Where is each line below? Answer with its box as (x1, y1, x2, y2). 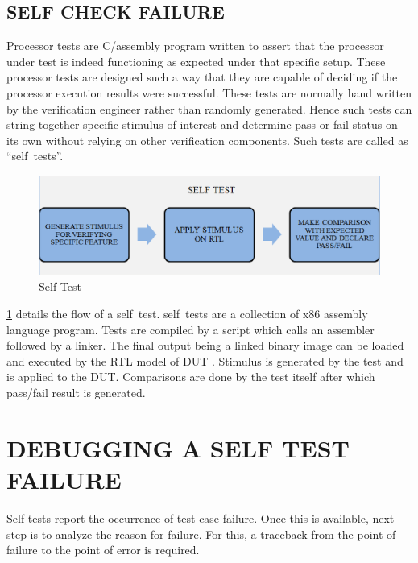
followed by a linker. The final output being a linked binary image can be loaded (6, 337, 404, 354)
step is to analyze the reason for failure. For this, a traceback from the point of (6, 525, 396, 542)
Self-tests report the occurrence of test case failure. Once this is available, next (6, 509, 395, 526)
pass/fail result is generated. (6, 384, 146, 401)
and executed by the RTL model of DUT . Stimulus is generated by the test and (6, 352, 404, 369)
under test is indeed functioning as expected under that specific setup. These (6, 52, 386, 69)
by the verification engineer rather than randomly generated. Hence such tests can (6, 100, 412, 117)
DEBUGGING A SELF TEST (6, 431, 350, 464)
